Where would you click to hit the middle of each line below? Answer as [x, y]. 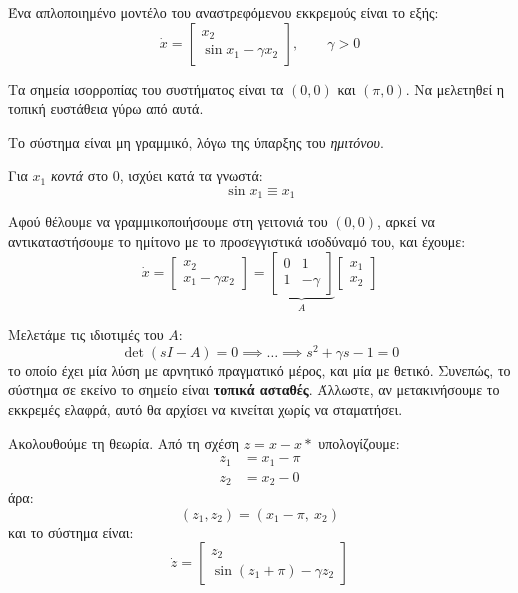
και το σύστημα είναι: [71, 531]
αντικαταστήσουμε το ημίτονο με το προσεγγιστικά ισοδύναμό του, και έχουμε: [237, 241]
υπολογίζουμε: [359, 442]
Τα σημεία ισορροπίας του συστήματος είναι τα [146, 88]
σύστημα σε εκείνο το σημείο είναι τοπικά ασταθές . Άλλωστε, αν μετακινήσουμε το [254, 389]
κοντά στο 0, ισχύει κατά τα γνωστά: [156, 175]
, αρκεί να [405, 221]
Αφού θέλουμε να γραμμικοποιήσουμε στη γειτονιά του [168, 221]
